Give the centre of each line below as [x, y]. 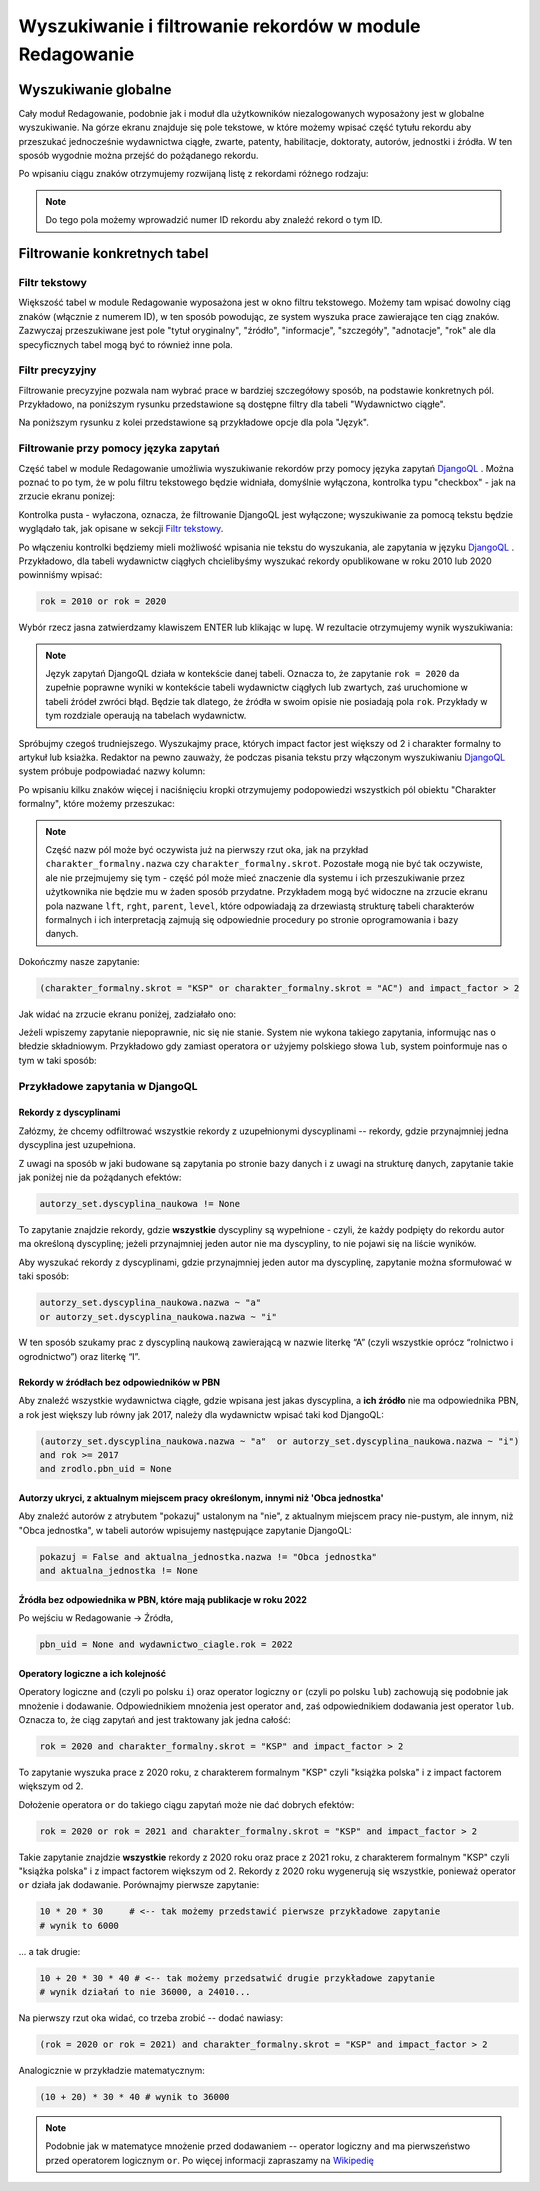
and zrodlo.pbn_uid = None [105, 1469]
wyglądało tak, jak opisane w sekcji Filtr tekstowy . [121, 529]
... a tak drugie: [49, 1951]
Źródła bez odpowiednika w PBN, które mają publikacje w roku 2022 [162, 1599]
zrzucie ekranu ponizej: [66, 496]
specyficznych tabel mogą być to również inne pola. [126, 344]
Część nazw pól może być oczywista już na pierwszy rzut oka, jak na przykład [207, 849]
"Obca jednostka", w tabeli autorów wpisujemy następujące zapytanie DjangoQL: [185, 1530]
